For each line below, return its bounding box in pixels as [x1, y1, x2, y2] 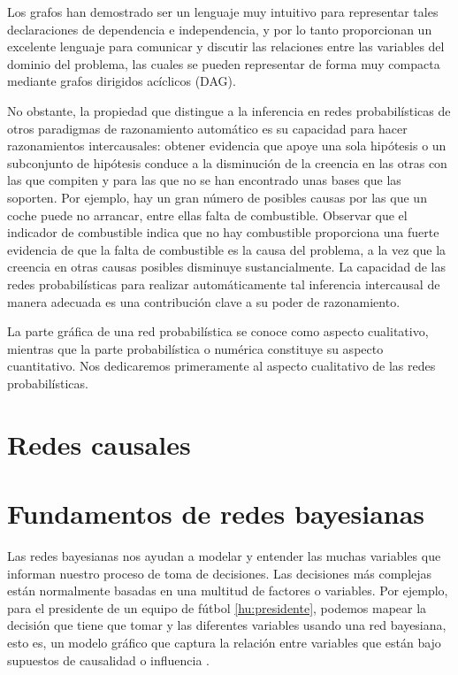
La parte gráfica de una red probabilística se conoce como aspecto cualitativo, [7, 322, 429, 341]
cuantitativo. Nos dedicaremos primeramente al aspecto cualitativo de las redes [7, 357, 436, 375]
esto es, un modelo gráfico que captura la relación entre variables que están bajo [7, 633, 441, 651]
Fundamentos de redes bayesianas [7, 495, 425, 532]
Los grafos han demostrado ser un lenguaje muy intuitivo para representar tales [7, 3, 439, 20]
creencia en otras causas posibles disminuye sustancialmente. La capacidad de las [7, 257, 446, 276]
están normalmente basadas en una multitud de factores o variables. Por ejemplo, [7, 581, 448, 600]
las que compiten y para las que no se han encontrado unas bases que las [7, 171, 401, 189]
